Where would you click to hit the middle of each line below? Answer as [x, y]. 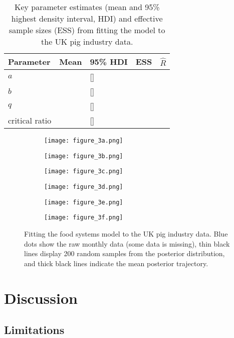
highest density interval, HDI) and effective [87, 18]
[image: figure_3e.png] [84, 202]
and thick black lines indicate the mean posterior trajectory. [116, 263]
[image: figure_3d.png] [84, 187]
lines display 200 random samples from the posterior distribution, [125, 253]
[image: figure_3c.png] [84, 172]
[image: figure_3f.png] [84, 218]
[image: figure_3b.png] [84, 156]
